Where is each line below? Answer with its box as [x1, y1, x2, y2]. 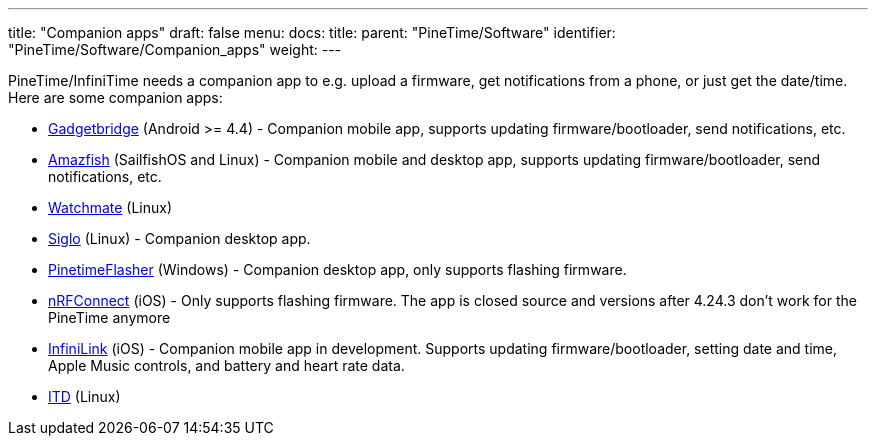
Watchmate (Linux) [48, 199, 173, 216]
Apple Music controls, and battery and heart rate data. [48, 357, 405, 374]
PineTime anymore [48, 309, 171, 326]
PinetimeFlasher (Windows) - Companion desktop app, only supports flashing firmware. [48, 261, 627, 278]
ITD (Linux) [48, 388, 121, 405]
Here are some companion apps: [8, 89, 223, 106]
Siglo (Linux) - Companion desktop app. [48, 230, 311, 247]
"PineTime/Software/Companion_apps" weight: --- [8, 41, 342, 58]
